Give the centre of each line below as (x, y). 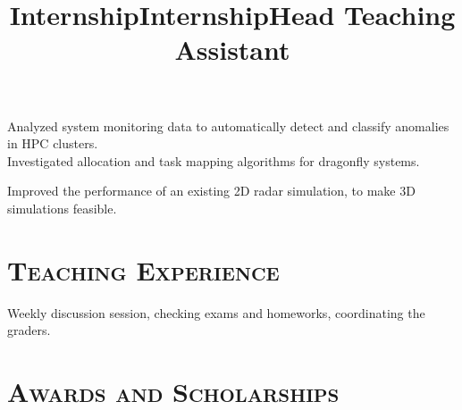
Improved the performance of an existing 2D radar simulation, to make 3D (211, 191)
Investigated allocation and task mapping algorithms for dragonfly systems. (214, 160)
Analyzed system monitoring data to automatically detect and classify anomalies (228, 126)
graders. (29, 330)
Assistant (232, 50)
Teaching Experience (143, 269)
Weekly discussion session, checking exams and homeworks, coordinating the (216, 312)
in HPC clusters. (53, 143)
